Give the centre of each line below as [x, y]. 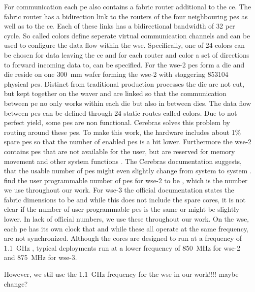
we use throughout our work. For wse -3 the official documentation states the [119, 190]
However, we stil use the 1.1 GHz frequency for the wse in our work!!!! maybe [121, 274]
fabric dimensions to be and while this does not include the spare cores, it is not [125, 199]
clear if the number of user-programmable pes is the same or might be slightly [122, 209]
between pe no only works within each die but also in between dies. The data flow [127, 103]
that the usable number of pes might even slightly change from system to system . [128, 171]
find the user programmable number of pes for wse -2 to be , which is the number [126, 180]
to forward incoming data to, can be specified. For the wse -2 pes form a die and [124, 64]
